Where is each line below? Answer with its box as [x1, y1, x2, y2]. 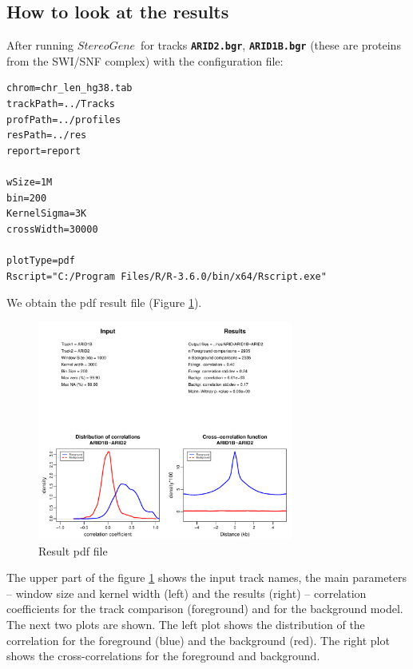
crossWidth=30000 [6, 223, 98, 235]
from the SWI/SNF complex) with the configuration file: [6, 52, 284, 69]
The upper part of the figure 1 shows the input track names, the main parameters [6, 569, 407, 586]
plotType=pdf [6, 254, 75, 266]
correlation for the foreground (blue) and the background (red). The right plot [6, 631, 390, 648]
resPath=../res [6, 129, 87, 141]
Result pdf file [38, 542, 108, 559]
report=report [6, 145, 81, 157]
